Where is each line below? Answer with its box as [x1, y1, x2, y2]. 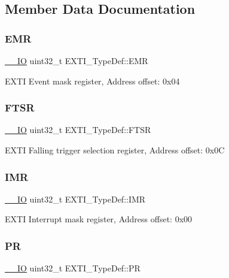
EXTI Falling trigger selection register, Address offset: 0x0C [5, 144, 225, 156]
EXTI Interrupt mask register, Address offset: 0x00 [5, 213, 193, 225]
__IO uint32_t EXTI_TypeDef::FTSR [5, 123, 151, 136]
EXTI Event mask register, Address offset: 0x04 [5, 74, 180, 87]
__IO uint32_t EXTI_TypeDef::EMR [5, 55, 148, 67]
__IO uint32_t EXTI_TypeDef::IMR [5, 192, 146, 205]
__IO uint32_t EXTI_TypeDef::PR [5, 262, 141, 274]
